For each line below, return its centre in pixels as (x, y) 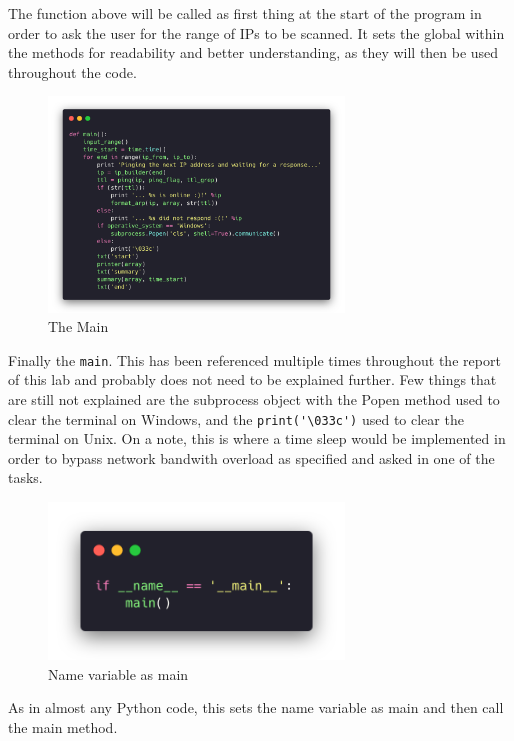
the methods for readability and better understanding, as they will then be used (253, 52)
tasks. (25, 477)
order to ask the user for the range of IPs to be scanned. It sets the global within (256, 32)
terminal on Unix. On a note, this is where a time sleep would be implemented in (257, 438)
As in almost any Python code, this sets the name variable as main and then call (256, 707)
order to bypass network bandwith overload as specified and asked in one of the (251, 457)
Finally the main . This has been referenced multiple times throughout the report (254, 359)
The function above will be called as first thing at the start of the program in (245, 13)
